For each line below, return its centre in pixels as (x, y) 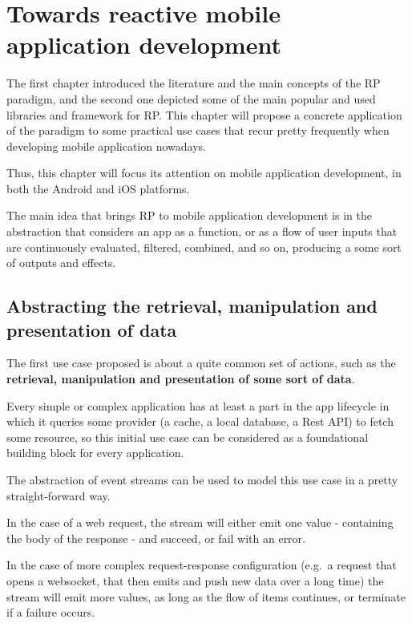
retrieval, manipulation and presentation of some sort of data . (181, 379)
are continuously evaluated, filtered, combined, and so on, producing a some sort (204, 247)
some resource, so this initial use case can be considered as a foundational (188, 437)
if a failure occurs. (51, 612)
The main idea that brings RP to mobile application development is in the (189, 215)
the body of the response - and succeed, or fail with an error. (156, 538)
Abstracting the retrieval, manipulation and (192, 306)
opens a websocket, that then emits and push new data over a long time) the (195, 580)
